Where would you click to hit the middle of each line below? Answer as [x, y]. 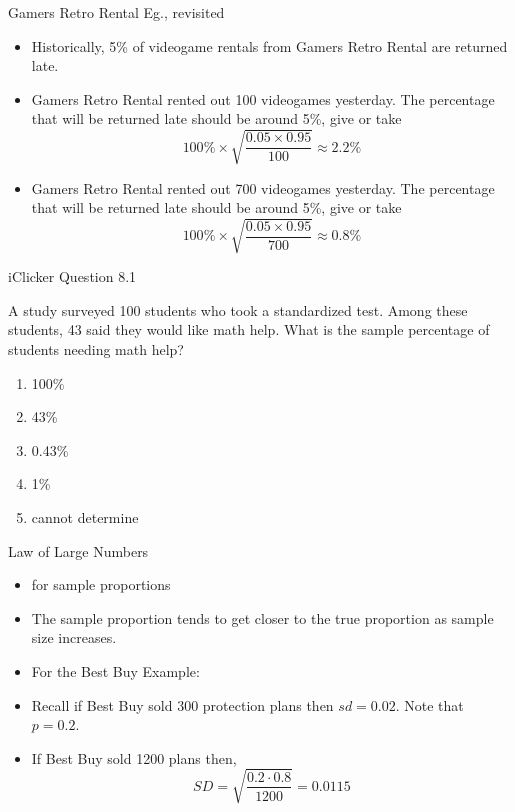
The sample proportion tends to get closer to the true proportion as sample [262, 617]
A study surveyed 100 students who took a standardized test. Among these [238, 309]
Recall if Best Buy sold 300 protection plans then [182, 704]
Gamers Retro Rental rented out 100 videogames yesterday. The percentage [263, 98]
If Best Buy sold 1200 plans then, [134, 757]
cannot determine [85, 517]
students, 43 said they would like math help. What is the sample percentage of [249, 329]
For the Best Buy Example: [115, 670]
